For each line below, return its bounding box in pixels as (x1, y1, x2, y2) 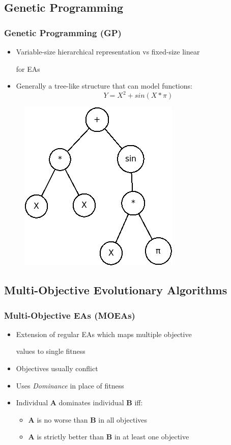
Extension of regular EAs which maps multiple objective (16, 328, 192, 339)
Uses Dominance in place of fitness (16, 380, 124, 391)
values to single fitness (16, 346, 85, 356)
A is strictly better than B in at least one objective (28, 431, 189, 442)
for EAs (16, 63, 40, 74)
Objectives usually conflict (16, 363, 98, 374)
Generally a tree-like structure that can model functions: (16, 80, 192, 91)
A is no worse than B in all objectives (28, 414, 148, 425)
